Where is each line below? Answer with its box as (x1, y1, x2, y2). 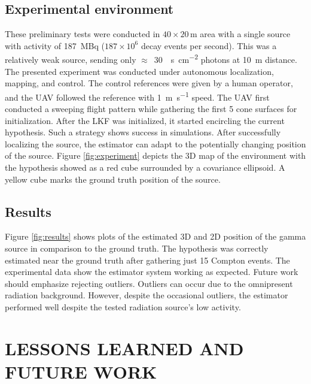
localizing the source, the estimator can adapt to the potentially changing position (5, 137, 306, 150)
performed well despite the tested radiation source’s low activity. (5, 301, 241, 313)
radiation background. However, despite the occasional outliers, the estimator (5, 289, 288, 301)
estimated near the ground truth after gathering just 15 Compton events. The (5, 253, 290, 266)
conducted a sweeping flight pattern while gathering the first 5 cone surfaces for (5, 102, 297, 115)
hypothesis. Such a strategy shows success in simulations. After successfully (5, 126, 281, 138)
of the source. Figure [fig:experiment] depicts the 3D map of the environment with (5, 149, 306, 162)
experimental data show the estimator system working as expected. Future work (5, 265, 298, 278)
